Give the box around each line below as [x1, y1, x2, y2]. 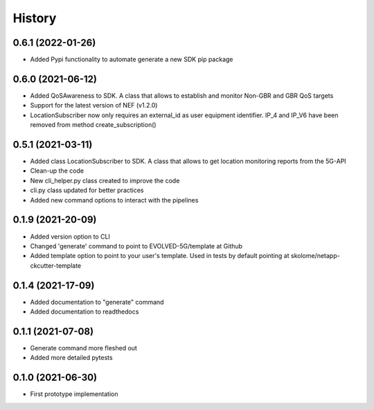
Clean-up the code [30, 166, 84, 175]
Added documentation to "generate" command [30, 298, 164, 306]
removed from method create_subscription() [30, 121, 157, 129]
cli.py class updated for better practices [30, 186, 145, 194]
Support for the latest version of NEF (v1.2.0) [30, 101, 158, 110]
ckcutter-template [30, 261, 82, 270]
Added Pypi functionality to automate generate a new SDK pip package [30, 55, 233, 64]
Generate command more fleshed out [30, 343, 138, 352]
